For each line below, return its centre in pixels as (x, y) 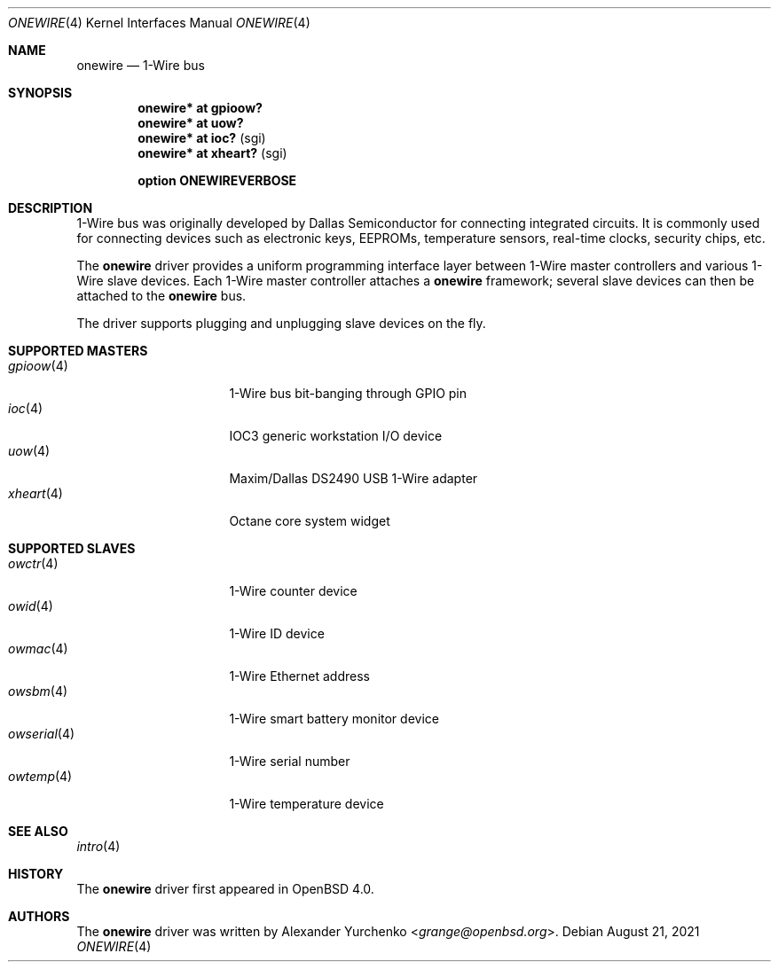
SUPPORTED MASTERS (78, 351)
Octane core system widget (310, 521)
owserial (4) (42, 734)
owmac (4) (38, 649)
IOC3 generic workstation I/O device (336, 436)
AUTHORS (39, 916)
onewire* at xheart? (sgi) (212, 153)
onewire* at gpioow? (200, 108)
